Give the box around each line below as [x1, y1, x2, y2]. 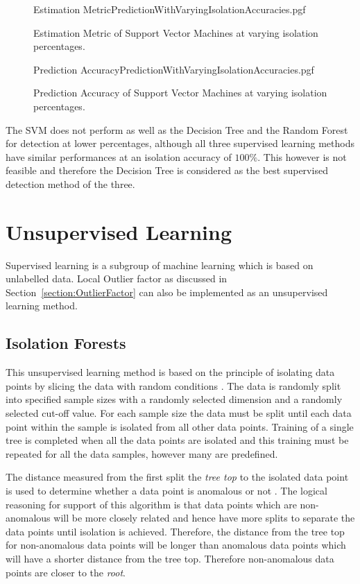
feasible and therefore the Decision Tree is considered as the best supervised [6, 163, 328, 178]
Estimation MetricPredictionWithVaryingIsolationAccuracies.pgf [33, 2, 306, 16]
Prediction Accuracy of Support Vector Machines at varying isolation [33, 85, 327, 100]
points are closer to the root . [6, 565, 126, 579]
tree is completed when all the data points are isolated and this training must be [6, 433, 349, 447]
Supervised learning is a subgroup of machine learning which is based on [6, 257, 314, 272]
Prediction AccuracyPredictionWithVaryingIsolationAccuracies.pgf [33, 62, 314, 76]
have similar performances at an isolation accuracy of [6, 149, 232, 164]
